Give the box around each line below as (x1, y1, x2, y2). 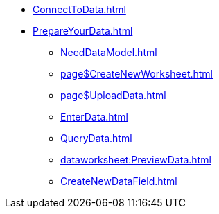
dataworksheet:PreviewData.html (60, 154, 211, 166)
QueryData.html (60, 132, 132, 144)
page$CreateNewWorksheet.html (60, 68, 213, 80)
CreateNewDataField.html (60, 175, 177, 187)
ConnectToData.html (33, 3, 126, 15)
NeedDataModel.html (60, 46, 157, 58)
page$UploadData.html (60, 89, 166, 101)
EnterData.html (60, 111, 128, 123)
